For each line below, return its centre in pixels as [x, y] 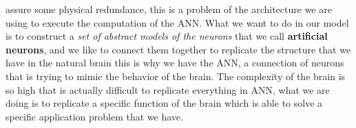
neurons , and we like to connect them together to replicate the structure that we [178, 49]
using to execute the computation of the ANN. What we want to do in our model [177, 22]
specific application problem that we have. [94, 116]
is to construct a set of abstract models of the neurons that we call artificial [167, 36]
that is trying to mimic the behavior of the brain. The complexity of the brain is [176, 76]
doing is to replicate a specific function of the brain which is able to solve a [164, 103]
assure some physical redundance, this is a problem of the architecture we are [169, 9]
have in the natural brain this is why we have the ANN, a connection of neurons [175, 63]
